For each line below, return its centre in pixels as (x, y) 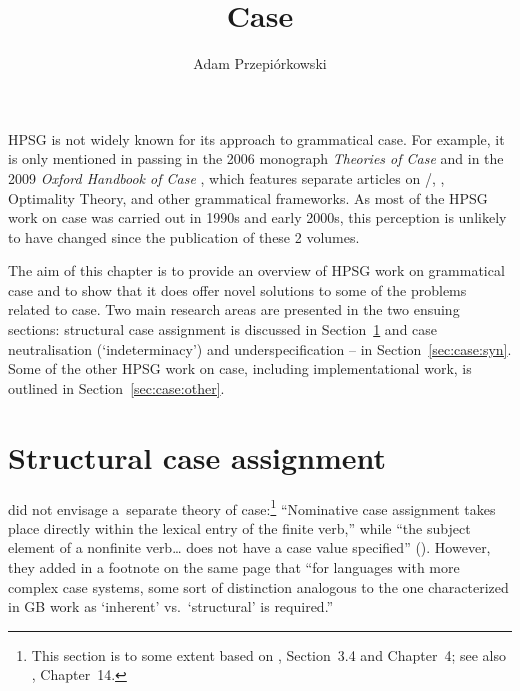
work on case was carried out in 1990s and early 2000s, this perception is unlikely (257, 217)
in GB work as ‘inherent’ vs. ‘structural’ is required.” (171, 606)
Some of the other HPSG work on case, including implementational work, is (240, 368)
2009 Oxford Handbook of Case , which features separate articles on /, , (226, 177)
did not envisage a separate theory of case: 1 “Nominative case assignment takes (252, 507)
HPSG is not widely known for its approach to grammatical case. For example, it (256, 138)
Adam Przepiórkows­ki (260, 63)
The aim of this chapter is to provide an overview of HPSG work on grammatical (256, 270)
